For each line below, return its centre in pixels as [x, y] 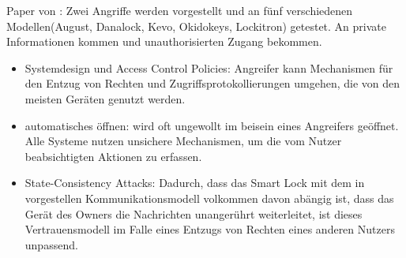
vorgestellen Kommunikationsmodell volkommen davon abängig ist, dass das [209, 198]
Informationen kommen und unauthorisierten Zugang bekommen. [164, 41]
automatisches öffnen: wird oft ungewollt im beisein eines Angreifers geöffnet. [212, 125]
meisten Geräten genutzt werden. [105, 98]
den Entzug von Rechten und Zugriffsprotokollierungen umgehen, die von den [212, 83]
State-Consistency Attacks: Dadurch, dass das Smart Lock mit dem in [195, 183]
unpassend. [51, 244]
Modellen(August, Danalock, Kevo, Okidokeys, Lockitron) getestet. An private [196, 26]
